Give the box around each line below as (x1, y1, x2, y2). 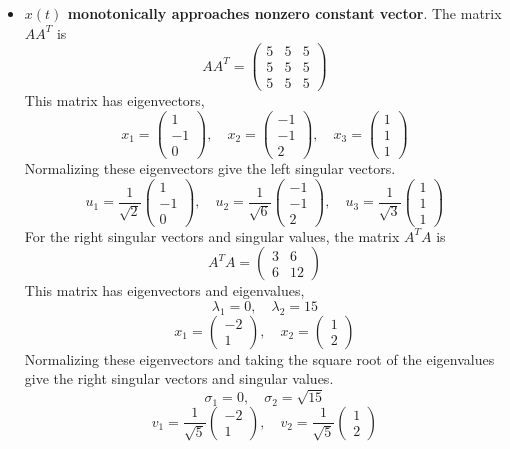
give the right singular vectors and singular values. (24, 368, 334, 389)
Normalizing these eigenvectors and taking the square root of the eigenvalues (24, 348, 495, 369)
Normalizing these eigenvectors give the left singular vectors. (24, 158, 396, 179)
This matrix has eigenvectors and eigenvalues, (24, 280, 305, 301)
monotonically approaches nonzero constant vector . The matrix (67, 3, 502, 23)
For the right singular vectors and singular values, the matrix (24, 225, 400, 246)
